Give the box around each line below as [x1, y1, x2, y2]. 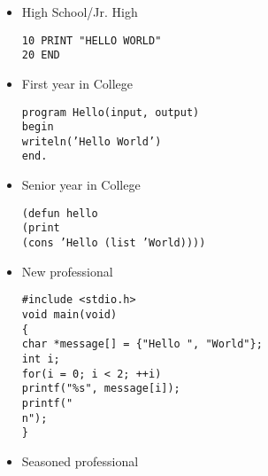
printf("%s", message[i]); [21, 382, 180, 395]
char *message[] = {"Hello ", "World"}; [21, 338, 263, 351]
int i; [21, 352, 60, 365]
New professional [21, 261, 113, 280]
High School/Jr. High [21, 3, 138, 20]
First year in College [21, 74, 133, 92]
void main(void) [21, 308, 118, 321]
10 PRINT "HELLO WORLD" [21, 34, 162, 47]
